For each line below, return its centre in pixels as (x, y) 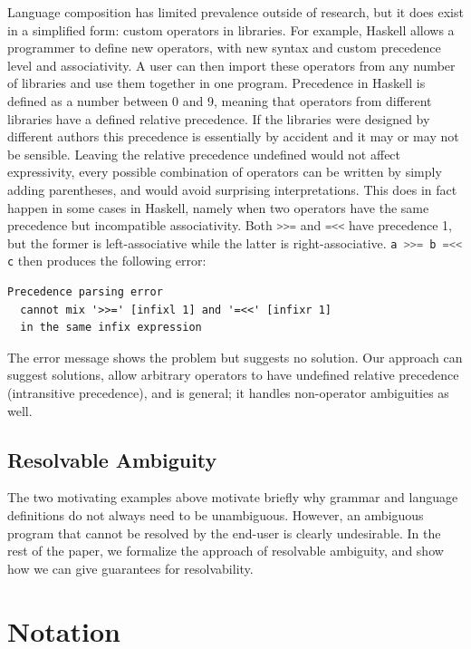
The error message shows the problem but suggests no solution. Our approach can (235, 357)
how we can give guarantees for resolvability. (130, 568)
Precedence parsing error (85, 292)
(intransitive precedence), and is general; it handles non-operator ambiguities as (228, 393)
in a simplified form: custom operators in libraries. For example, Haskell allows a (231, 29)
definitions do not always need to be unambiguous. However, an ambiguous (216, 515)
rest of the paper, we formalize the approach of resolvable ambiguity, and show (226, 551)
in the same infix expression (111, 328)
